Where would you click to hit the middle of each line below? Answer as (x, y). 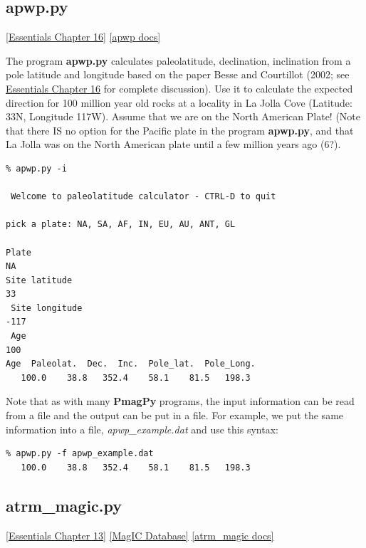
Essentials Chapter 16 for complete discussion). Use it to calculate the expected (179, 88)
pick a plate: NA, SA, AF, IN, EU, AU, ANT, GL (121, 225)
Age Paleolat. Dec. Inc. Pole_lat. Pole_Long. (131, 364)
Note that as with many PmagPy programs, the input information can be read (180, 401)
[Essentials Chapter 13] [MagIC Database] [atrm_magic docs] (140, 535)
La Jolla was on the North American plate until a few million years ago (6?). (173, 144)
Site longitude (47, 308)
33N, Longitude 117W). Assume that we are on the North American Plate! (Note (183, 116)
